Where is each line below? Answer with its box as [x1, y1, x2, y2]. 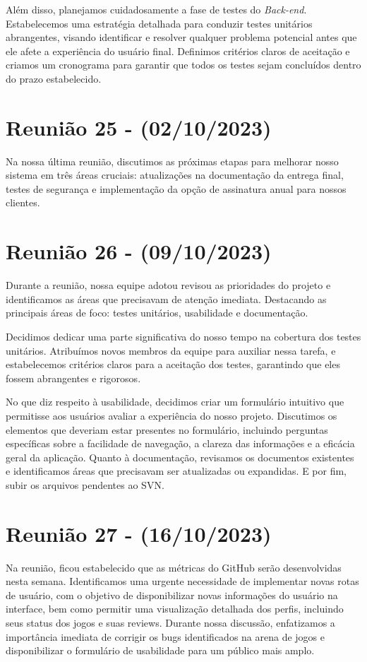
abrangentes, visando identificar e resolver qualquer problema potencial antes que [6, 30, 357, 45]
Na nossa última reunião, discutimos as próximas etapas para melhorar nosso [6, 153, 339, 168]
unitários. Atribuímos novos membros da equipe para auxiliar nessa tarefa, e [6, 343, 336, 357]
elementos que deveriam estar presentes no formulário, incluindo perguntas [6, 422, 328, 437]
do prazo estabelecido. [6, 71, 102, 85]
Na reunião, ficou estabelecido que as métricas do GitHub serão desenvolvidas [6, 560, 342, 574]
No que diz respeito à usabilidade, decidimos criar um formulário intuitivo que [6, 394, 344, 409]
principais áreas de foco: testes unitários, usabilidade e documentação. [6, 305, 308, 320]
